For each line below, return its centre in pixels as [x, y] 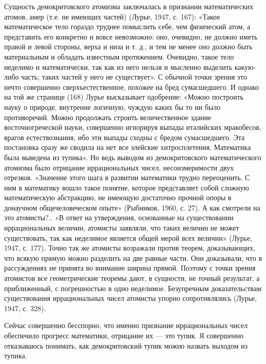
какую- [245, 66]
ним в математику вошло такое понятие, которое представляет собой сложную [127, 187]
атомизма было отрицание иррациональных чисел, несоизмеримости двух [119, 167]
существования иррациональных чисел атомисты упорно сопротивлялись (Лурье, [130, 298]
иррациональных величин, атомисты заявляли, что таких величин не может [122, 228]
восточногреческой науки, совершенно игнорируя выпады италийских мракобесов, [133, 127]
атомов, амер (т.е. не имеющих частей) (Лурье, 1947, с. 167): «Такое [112, 16]
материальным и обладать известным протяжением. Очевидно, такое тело [119, 56]
